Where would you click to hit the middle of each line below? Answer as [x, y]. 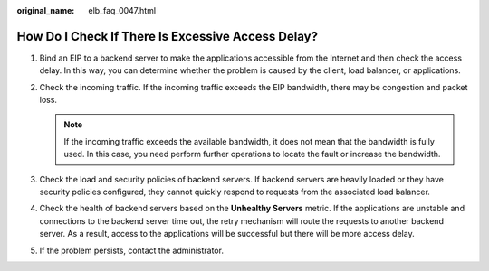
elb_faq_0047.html [122, 10]
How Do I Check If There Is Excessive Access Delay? [168, 36]
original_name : [46, 10]
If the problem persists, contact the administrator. [131, 250]
